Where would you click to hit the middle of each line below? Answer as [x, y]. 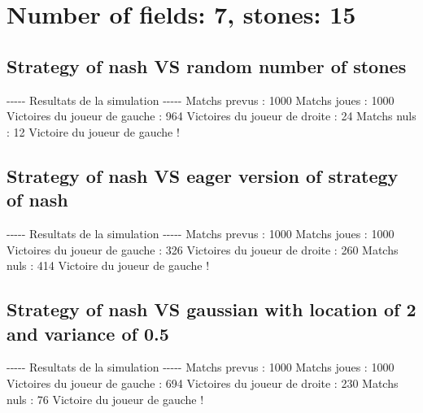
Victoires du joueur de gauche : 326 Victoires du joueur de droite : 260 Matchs [203, 249]
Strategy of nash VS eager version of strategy [203, 175]
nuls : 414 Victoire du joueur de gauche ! [108, 265]
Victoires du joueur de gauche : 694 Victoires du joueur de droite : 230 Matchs [203, 383]
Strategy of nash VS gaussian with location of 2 [211, 309]
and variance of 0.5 [88, 333]
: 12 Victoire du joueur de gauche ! [93, 131]
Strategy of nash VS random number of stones [207, 65]
